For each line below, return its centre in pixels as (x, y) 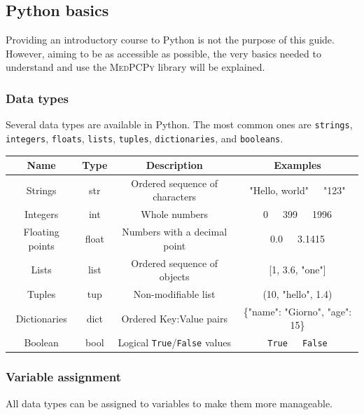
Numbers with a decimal (175, 232)
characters (175, 197)
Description (174, 165)
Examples (297, 165)
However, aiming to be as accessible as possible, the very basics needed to (163, 53)
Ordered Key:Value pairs (174, 318)
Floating (41, 232)
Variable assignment (64, 377)
